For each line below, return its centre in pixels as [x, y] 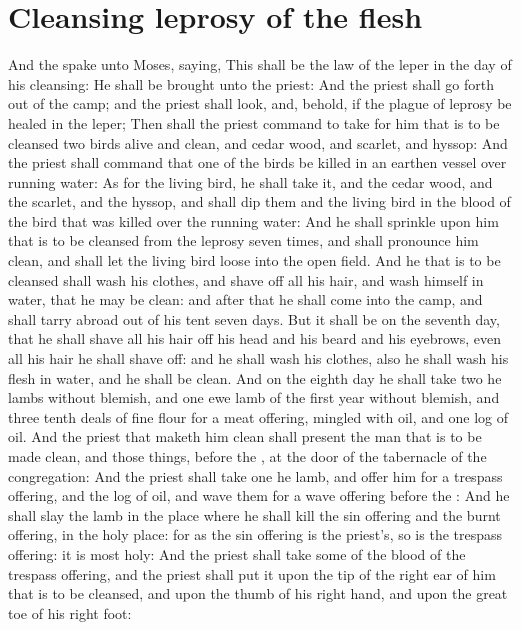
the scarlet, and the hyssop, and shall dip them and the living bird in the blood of [259, 201]
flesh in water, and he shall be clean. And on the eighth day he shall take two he [255, 377]
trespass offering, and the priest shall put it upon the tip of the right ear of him [252, 573]
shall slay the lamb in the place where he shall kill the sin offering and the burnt [254, 514]
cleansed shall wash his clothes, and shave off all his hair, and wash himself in [246, 279]
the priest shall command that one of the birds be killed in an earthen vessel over [257, 162]
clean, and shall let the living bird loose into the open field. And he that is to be [254, 260]
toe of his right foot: [70, 612]
